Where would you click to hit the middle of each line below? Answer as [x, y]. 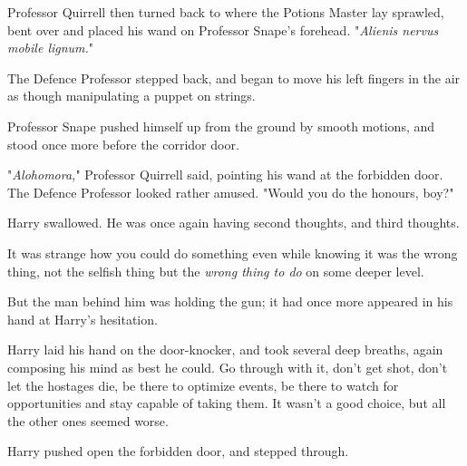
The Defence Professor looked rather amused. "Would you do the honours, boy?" [231, 192]
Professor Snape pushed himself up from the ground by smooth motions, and [221, 126]
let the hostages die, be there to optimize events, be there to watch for [203, 385]
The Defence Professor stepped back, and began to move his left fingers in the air [234, 78]
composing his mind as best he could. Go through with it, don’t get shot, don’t [228, 367]
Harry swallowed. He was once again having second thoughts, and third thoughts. [233, 223]
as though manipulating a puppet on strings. [131, 96]
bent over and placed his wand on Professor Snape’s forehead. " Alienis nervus [223, 29]
